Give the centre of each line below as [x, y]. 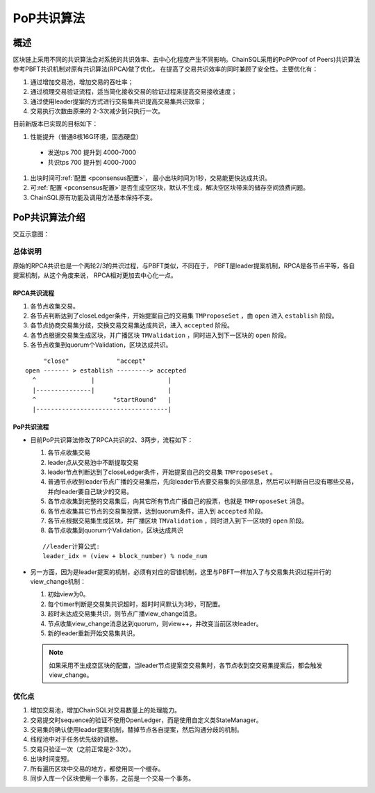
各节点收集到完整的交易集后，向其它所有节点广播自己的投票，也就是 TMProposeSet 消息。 [178, 501]
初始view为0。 [68, 594]
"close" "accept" [95, 361]
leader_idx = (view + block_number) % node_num [125, 556]
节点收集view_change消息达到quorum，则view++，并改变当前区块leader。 [155, 623]
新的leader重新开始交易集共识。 [93, 633]
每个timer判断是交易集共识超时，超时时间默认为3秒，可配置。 [136, 604]
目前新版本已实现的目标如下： [56, 124]
